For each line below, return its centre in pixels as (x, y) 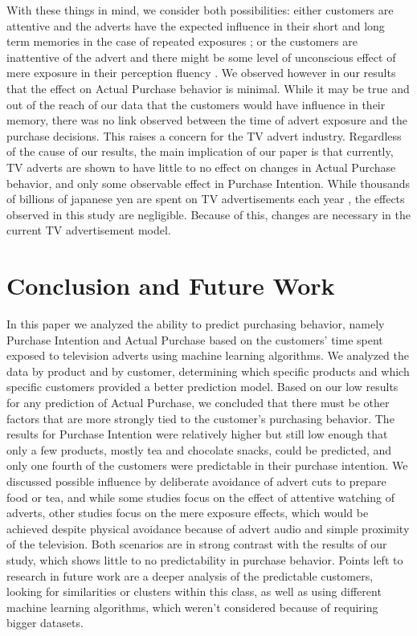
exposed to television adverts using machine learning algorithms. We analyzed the (208, 355)
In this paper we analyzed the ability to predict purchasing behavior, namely (196, 324)
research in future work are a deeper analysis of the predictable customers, (190, 575)
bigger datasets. (45, 623)
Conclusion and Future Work (171, 285)
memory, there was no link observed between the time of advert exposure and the (207, 120)
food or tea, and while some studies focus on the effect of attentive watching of (200, 497)
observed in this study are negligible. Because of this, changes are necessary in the (208, 214)
